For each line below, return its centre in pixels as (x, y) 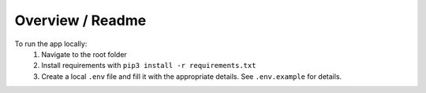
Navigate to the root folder (84, 54)
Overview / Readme (80, 20)
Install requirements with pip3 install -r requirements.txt (149, 66)
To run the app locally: (51, 44)
